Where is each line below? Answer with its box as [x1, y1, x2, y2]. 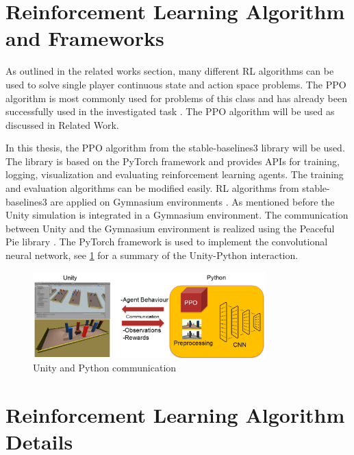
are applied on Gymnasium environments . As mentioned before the [50, 194, 335, 208]
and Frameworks [5, 24, 164, 52]
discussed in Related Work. [5, 117, 119, 132]
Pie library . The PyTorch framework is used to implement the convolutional [5, 234, 328, 249]
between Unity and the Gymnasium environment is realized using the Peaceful [5, 221, 335, 235]
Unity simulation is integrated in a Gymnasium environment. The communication [5, 208, 349, 222]
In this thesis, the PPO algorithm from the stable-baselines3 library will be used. [5, 140, 345, 155]
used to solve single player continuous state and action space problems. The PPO [5, 77, 346, 91]
